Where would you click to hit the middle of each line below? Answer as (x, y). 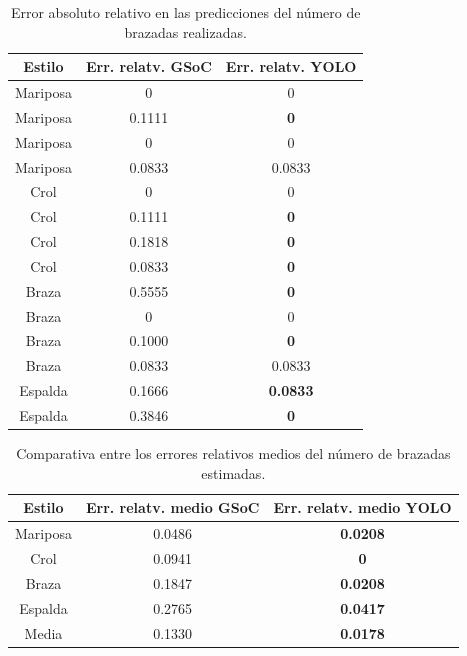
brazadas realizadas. (185, 31)
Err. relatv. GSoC (148, 66)
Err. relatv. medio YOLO (362, 507)
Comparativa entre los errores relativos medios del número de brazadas (233, 453)
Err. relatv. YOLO (291, 66)
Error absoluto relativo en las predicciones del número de (185, 12)
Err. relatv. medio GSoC (172, 507)
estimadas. (233, 472)
